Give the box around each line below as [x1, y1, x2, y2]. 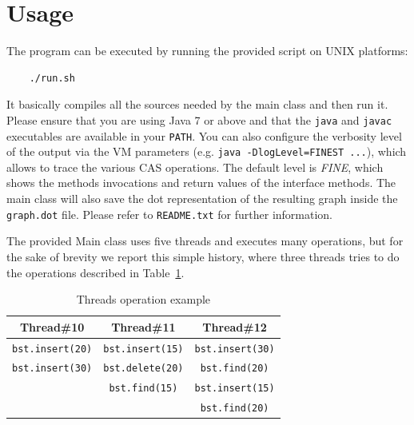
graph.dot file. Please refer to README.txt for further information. [6, 205, 333, 222]
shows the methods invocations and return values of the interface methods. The [6, 174, 396, 191]
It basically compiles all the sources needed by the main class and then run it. [6, 96, 388, 113]
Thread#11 [111, 318, 176, 335]
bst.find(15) [109, 383, 178, 395]
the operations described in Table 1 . [6, 264, 185, 280]
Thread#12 [202, 318, 267, 335]
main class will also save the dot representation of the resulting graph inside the [6, 190, 398, 207]
